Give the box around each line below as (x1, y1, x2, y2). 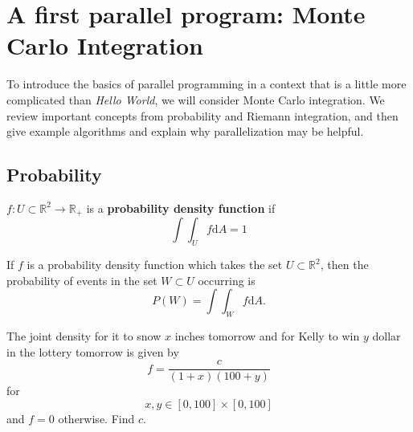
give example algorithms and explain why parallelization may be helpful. (6, 123, 364, 140)
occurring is (198, 271, 256, 288)
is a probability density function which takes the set (27, 256, 283, 273)
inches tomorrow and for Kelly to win (174, 328, 360, 344)
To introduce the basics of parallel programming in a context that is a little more (6, 75, 407, 92)
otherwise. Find (58, 410, 135, 426)
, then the (320, 256, 369, 273)
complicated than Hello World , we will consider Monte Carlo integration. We (6, 91, 385, 108)
